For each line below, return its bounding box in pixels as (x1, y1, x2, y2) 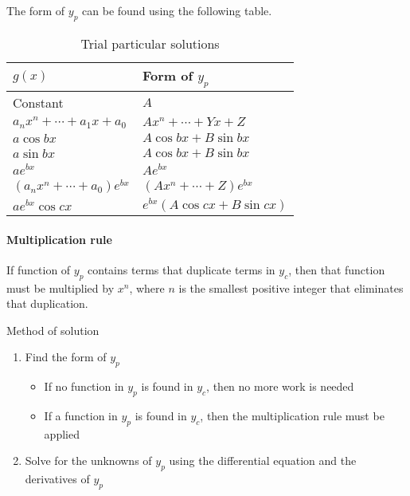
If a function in (44, 407, 118, 424)
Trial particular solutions (80, 33, 220, 53)
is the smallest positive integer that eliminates (178, 279, 404, 296)
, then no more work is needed (206, 378, 354, 395)
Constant (13, 93, 64, 112)
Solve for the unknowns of (25, 452, 152, 469)
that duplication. (6, 295, 88, 312)
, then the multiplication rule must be (200, 407, 385, 424)
